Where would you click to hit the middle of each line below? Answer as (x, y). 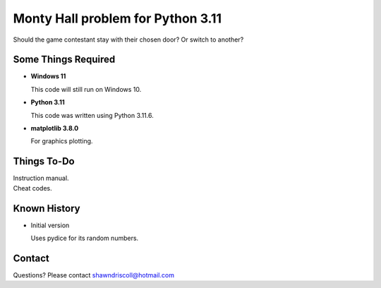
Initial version (50, 225)
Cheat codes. (32, 188)
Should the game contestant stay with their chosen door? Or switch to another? (128, 40)
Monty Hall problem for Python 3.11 (117, 18)
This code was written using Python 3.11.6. (92, 115)
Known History (47, 208)
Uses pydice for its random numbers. (85, 238)
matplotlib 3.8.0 (55, 128)
